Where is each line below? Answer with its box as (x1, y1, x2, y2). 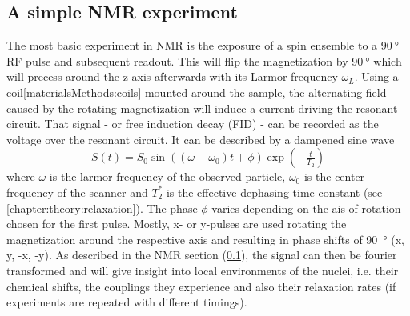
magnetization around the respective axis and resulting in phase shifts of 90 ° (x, (6, 230, 405, 247)
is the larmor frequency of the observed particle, (49, 168, 286, 185)
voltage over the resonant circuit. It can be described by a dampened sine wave (6, 130, 395, 147)
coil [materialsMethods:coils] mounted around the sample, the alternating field (6, 83, 387, 100)
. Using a (354, 68, 399, 85)
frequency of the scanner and (6, 183, 148, 200)
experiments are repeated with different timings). (6, 294, 247, 310)
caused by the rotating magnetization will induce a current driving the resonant (6, 99, 398, 116)
